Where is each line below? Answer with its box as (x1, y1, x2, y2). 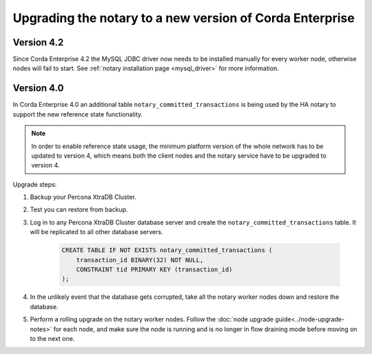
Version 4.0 (12, 83, 64, 94)
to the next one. (30, 334, 75, 342)
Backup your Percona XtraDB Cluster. (30, 193, 137, 201)
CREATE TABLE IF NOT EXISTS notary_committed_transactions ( (61, 247, 273, 254)
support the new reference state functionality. (12, 110, 143, 118)
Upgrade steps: (12, 180, 57, 189)
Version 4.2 (12, 37, 64, 48)
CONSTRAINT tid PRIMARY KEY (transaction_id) (76, 266, 233, 273)
